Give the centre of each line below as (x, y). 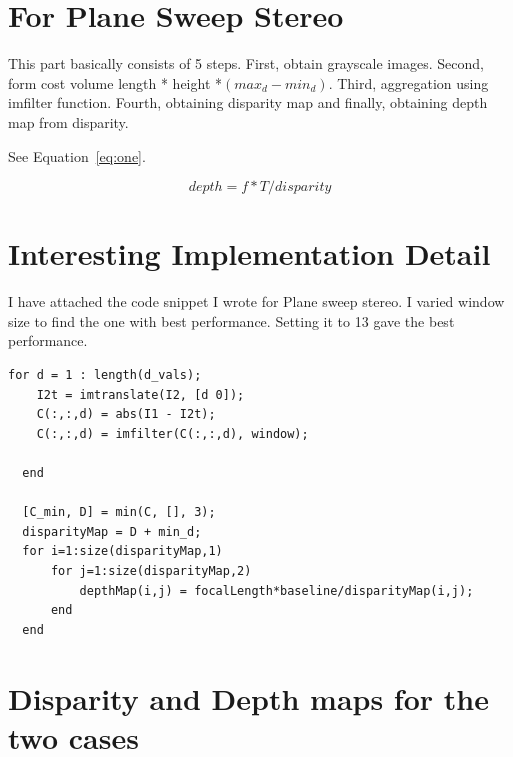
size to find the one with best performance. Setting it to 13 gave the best (231, 320)
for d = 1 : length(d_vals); (105, 375)
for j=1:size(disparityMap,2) (151, 570)
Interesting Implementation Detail (249, 253)
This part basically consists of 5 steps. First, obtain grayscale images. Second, (246, 63)
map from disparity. (68, 121)
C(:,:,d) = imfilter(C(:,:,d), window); (172, 433)
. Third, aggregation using (408, 82)
